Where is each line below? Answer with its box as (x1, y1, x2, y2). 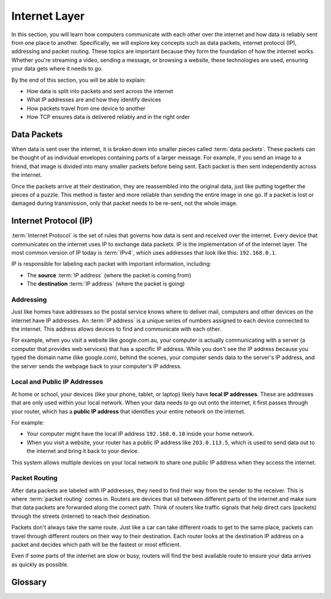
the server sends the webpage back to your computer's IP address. (11, 362, 182, 369)
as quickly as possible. (11, 560, 69, 568)
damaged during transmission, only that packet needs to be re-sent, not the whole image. (11, 199, 238, 207)
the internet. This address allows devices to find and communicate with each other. (11, 325, 222, 333)
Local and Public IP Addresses (11, 377, 104, 386)
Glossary (11, 577, 47, 587)
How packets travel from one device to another (26, 104, 146, 112)
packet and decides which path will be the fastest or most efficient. (11, 541, 181, 549)
